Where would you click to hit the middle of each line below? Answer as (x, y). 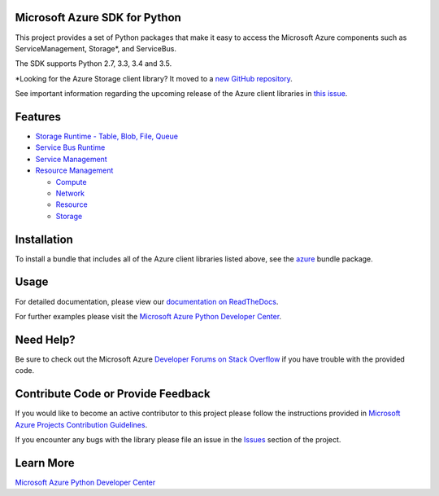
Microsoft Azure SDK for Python (98, 18)
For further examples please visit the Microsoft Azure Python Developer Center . (148, 316)
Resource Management (74, 170)
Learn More (45, 463)
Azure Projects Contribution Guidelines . (81, 424)
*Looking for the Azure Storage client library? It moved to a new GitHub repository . (154, 78)
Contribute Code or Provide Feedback (113, 394)
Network (70, 193)
